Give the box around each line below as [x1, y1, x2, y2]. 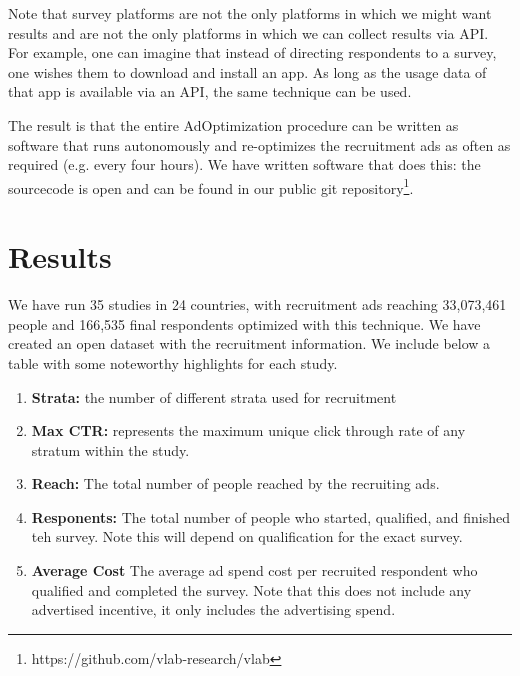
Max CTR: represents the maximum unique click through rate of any [31, 420, 466, 441]
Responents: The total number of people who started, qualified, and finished [31, 506, 511, 527]
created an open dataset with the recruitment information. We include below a [8, 333, 491, 354]
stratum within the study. [31, 439, 190, 460]
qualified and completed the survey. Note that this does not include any [31, 579, 472, 600]
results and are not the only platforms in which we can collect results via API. [8, 22, 489, 43]
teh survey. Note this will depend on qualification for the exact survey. [31, 526, 463, 547]
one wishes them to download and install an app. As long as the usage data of [8, 61, 487, 82]
